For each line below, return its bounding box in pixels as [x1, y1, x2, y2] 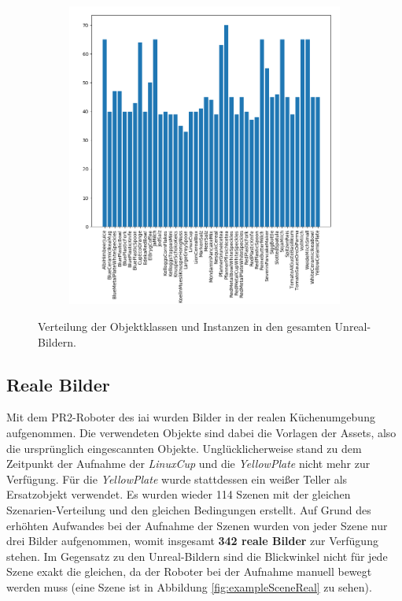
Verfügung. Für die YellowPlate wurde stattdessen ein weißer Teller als [6, 470, 348, 487]
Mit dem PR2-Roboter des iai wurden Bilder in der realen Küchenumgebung [6, 409, 375, 425]
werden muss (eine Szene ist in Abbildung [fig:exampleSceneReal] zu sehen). [6, 578, 372, 595]
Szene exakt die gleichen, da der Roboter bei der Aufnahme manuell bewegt [6, 563, 372, 580]
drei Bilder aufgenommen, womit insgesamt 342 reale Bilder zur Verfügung [6, 532, 378, 549]
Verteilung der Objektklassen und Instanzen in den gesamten [38, 317, 331, 334]
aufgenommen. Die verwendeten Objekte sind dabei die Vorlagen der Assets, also [6, 424, 396, 440]
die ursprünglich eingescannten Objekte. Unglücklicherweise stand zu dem [6, 440, 362, 456]
